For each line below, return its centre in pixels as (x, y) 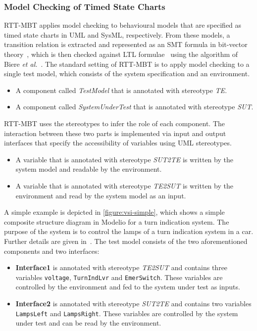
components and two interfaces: (52, 251)
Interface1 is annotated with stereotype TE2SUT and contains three (122, 267)
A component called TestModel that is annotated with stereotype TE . (121, 90)
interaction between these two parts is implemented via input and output (115, 133)
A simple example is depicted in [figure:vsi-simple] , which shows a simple (114, 212)
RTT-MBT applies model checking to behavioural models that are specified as (123, 25)
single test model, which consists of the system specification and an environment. (127, 73)
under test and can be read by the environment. (88, 323)
